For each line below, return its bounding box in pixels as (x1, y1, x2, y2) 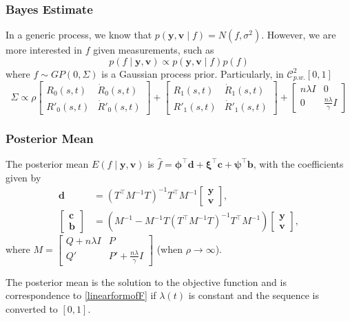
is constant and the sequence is (188, 288, 319, 302)
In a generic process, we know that (6, 27, 152, 42)
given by (6, 170, 41, 184)
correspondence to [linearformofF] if (6, 288, 156, 302)
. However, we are (261, 27, 336, 42)
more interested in (6, 43, 82, 57)
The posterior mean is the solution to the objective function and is (6, 274, 287, 289)
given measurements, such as (93, 43, 214, 57)
